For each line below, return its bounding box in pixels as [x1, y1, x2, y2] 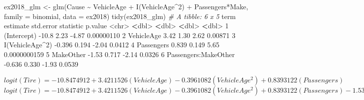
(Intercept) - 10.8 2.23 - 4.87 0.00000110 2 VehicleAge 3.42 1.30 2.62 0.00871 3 [4, 30, 236, 40]
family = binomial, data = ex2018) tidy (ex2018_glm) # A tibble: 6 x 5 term [4, 11, 236, 21]
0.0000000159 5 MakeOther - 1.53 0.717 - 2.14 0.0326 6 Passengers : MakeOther [4, 49, 235, 59]
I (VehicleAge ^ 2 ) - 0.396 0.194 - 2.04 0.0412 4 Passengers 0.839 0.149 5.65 [4, 40, 220, 50]
